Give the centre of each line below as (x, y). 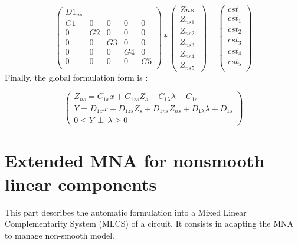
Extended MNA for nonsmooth (135, 160)
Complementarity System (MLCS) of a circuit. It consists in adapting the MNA (149, 224)
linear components (81, 183)
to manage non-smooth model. (60, 235)
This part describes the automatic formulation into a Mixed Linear (126, 212)
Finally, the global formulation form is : (76, 77)
